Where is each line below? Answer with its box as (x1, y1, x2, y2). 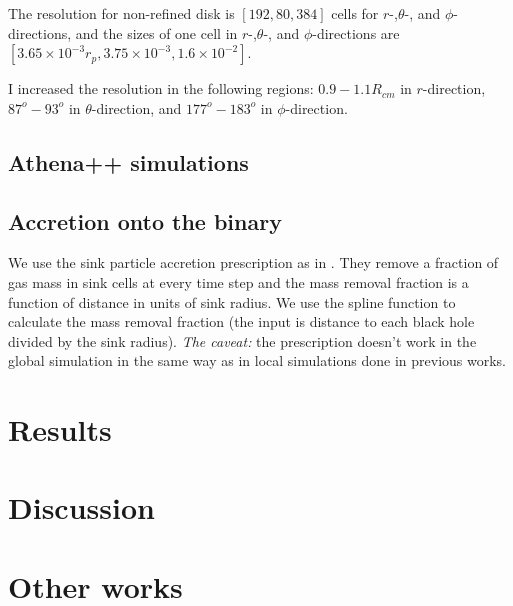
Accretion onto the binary (8, 205, 282, 236)
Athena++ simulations (8, 146, 249, 177)
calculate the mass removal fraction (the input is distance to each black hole (8, 311, 475, 332)
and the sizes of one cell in (75, 22, 238, 43)
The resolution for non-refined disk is (8, 3, 235, 23)
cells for (331, 3, 379, 23)
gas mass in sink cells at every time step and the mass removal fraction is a (8, 271, 469, 292)
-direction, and (91, 97, 182, 118)
